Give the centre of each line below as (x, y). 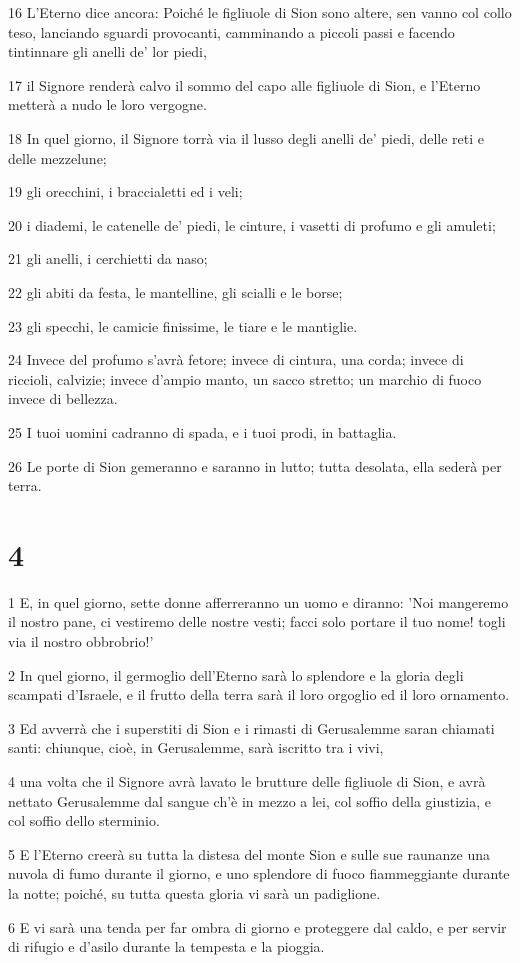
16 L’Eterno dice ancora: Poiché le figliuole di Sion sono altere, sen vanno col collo (260, 12)
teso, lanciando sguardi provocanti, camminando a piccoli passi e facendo (231, 31)
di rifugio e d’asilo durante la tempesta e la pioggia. (166, 946)
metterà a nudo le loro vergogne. (107, 104)
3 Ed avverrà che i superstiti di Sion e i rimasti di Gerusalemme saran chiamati (251, 727)
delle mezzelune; (57, 157)
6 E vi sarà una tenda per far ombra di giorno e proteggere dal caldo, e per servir (257, 926)
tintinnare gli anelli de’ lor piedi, (107, 51)
